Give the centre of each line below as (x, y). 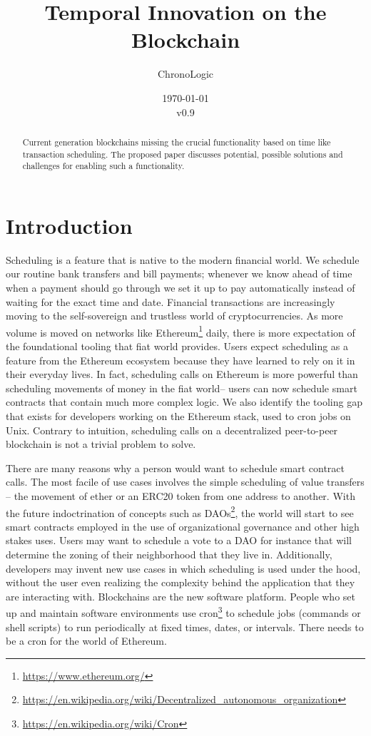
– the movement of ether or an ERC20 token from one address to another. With (181, 495)
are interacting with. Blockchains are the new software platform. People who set (181, 596)
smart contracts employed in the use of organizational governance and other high (183, 526)
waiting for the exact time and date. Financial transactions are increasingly (171, 301)
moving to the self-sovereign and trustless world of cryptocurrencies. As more (174, 316)
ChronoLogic (185, 74)
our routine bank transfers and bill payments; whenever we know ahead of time (179, 274)
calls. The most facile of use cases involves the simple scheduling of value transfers (185, 482)
